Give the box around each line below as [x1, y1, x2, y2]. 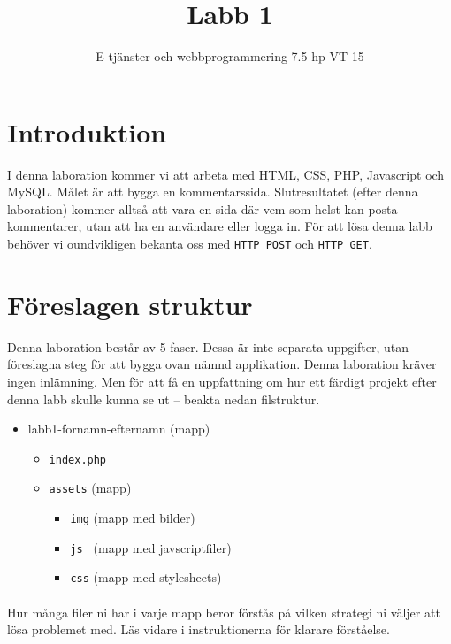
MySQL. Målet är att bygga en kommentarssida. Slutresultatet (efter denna [7, 182, 418, 201]
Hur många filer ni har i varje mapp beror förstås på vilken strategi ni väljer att [7, 602, 440, 621]
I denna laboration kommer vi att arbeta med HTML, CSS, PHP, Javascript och [7, 165, 445, 183]
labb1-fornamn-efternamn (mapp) [27, 419, 210, 438]
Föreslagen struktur [7, 286, 253, 322]
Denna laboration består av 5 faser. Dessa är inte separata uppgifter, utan [7, 337, 409, 356]
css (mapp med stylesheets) [70, 568, 222, 586]
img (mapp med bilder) [70, 509, 195, 527]
